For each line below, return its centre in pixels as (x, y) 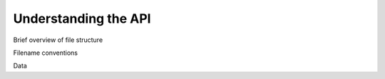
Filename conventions (46, 53)
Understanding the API (82, 19)
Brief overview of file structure (58, 40)
